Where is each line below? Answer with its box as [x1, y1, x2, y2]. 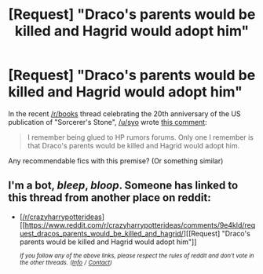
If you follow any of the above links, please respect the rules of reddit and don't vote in [19, 252, 254, 260]
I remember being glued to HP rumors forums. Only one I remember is [27, 132, 254, 142]
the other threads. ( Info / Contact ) [19, 259, 112, 267]
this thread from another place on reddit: [8, 191, 211, 205]
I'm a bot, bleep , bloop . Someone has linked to [8, 179, 239, 192]
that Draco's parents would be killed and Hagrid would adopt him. [27, 141, 240, 150]
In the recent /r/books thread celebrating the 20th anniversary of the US [8, 108, 241, 119]
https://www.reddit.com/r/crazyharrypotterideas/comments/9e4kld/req [24, 220, 256, 229]
